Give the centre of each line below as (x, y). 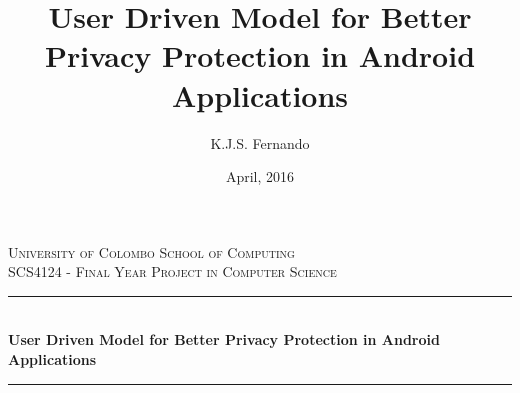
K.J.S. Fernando (260, 142)
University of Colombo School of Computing (151, 251)
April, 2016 (260, 176)
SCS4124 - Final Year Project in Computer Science (172, 271)
